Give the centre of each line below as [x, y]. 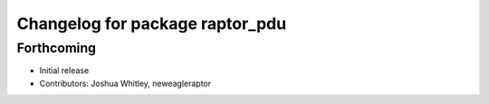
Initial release [64, 71]
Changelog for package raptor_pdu [152, 24]
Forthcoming [57, 48]
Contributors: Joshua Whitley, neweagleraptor [125, 83]
